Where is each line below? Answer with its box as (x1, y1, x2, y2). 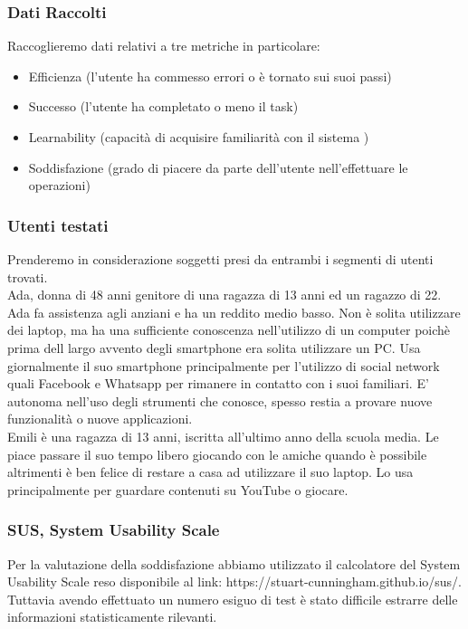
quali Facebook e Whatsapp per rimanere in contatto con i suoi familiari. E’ (7, 374, 429, 393)
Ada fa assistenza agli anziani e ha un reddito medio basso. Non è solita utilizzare (7, 302, 461, 321)
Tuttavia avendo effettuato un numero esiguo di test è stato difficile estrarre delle (7, 589, 458, 608)
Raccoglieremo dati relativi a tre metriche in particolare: (7, 36, 320, 55)
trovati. (7, 267, 48, 286)
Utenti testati (7, 214, 109, 236)
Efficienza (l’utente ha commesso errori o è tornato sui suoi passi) (28, 66, 392, 85)
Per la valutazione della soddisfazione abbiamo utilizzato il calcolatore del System (7, 554, 461, 573)
